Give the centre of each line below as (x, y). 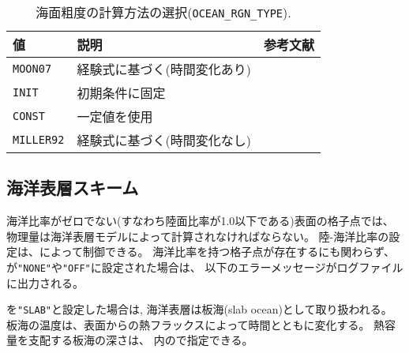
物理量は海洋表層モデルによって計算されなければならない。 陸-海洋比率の (198, 236)
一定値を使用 (115, 116)
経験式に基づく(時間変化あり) (164, 69)
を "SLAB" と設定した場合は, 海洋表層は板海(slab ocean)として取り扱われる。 (199, 309)
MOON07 (32, 69)
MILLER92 (39, 140)
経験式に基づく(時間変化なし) (164, 140)
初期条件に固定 (121, 93)
